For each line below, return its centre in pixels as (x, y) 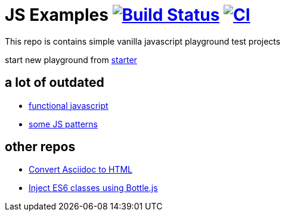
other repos (40, 147)
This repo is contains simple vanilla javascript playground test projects (143, 41)
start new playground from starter (71, 60)
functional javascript (69, 105)
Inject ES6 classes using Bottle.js (93, 188)
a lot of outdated (55, 83)
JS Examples (57, 15)
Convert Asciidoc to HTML (80, 170)
